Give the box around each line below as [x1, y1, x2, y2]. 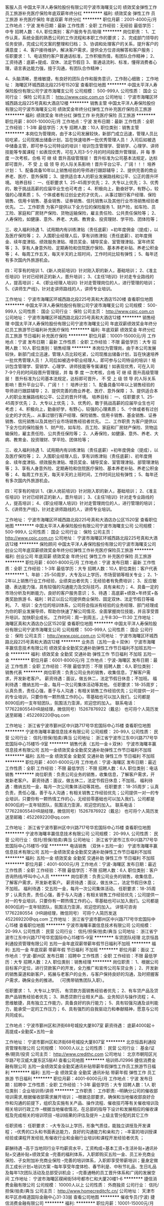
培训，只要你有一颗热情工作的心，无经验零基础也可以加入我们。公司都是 [9, 796, 155, 801]
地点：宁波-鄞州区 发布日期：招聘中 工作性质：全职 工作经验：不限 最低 [9, 953, 153, 959]
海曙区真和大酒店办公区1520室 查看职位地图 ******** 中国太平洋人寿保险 [5, 621, 153, 626]
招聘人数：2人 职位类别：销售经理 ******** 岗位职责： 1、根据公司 [23, 959, 159, 965]
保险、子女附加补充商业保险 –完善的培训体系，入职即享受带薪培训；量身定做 [5, 1158, 158, 1163]
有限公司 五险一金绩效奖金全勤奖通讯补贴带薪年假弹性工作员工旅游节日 [9, 1063, 152, 1069]
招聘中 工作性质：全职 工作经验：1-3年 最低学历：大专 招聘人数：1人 [13, 1082, 151, 1087]
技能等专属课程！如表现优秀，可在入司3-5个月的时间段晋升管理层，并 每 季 [5, 149, 156, 155]
